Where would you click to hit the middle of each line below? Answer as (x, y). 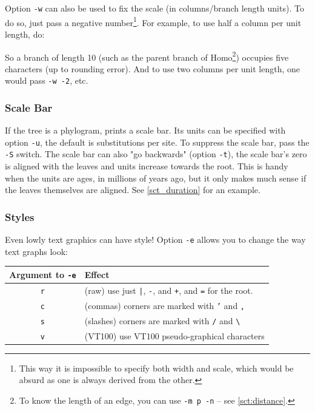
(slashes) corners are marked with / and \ (162, 320)
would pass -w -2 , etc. (47, 80)
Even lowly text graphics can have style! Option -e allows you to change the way (155, 239)
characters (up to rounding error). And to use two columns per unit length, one (153, 68)
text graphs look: (36, 251)
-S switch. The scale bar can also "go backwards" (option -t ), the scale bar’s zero (156, 154)
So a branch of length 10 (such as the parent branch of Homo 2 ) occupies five (147, 56)
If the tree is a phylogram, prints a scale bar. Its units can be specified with (145, 130)
